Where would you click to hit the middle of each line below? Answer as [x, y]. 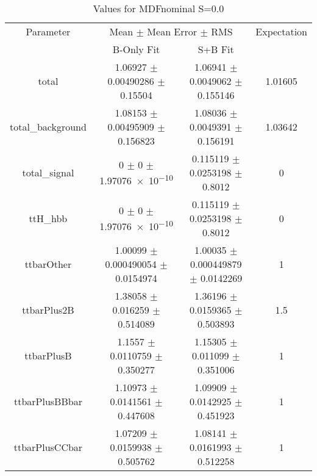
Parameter [48, 31]
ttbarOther [48, 264]
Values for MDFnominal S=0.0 [158, 8]
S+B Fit [216, 49]
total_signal [48, 172]
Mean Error [172, 31]
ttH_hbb [48, 218]
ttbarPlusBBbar [48, 401]
